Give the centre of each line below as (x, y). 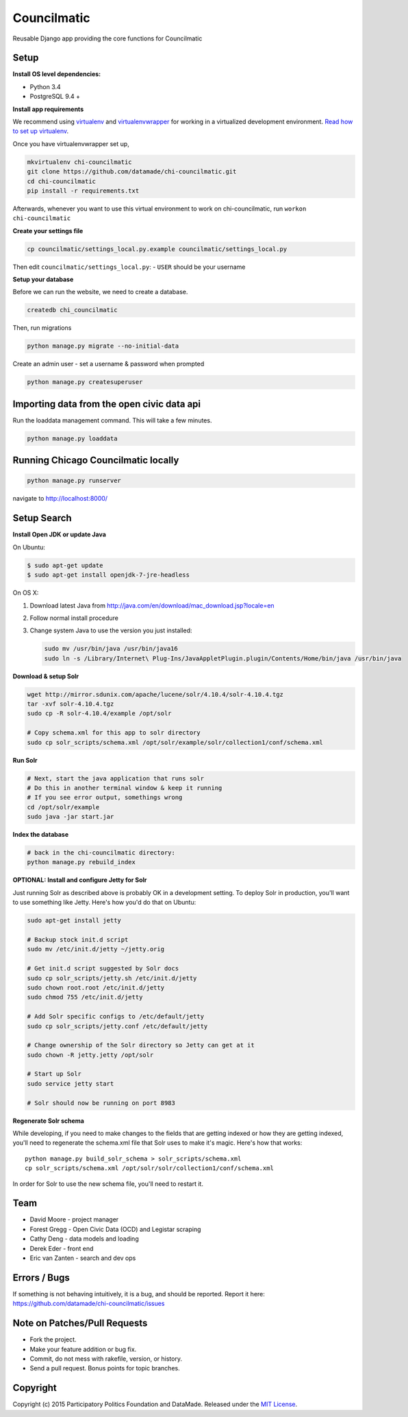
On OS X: (26, 593)
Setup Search (42, 518)
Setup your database (43, 279)
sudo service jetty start (71, 1083)
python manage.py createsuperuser (85, 382)
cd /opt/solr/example (63, 807)
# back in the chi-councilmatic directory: (101, 853)
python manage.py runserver (74, 481)
